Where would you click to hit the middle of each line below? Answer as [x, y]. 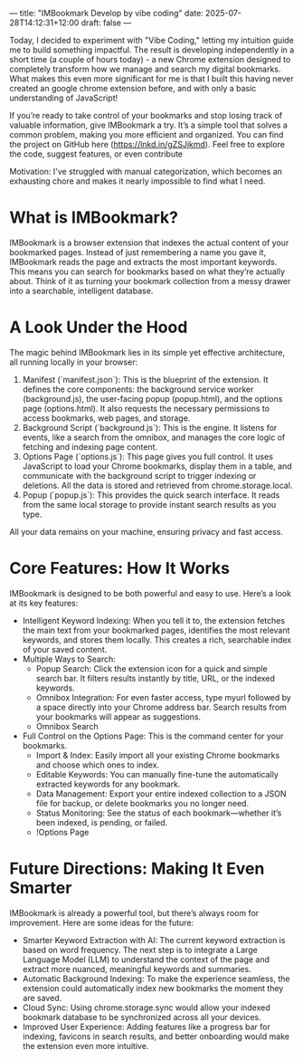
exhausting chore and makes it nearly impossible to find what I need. [137, 181]
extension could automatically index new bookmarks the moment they [153, 988]
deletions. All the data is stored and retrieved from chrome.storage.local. [157, 485]
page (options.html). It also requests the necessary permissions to [146, 408]
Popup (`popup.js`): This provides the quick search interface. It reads [151, 495]
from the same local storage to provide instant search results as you [149, 504]
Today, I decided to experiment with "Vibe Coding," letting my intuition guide [151, 40]
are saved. [42, 997]
